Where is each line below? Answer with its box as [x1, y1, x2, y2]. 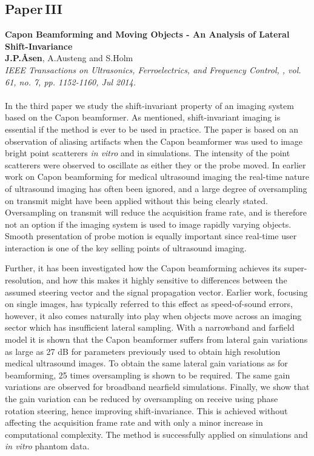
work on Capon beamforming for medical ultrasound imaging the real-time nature [5, 170, 310, 183]
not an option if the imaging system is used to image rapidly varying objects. [5, 217, 292, 230]
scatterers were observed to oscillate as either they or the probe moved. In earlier [5, 158, 306, 171]
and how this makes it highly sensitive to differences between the [46, 274, 287, 286]
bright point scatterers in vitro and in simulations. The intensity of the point [5, 147, 290, 159]
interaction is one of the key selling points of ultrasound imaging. [5, 241, 247, 254]
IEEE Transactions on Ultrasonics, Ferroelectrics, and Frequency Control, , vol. [5, 63, 301, 76]
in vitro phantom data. [5, 440, 90, 452]
